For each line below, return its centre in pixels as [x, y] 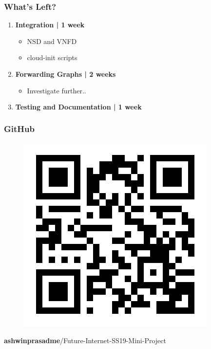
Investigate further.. [57, 90]
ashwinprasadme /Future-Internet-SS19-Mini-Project [85, 340]
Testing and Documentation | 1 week [78, 107]
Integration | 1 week [50, 25]
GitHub [19, 128]
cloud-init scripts [52, 57]
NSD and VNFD [52, 41]
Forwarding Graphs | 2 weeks [66, 74]
